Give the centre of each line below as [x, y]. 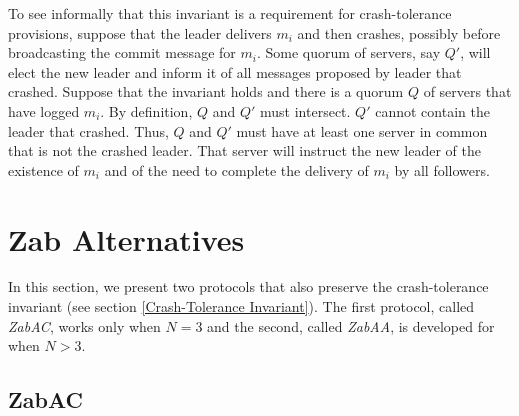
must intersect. [305, 110]
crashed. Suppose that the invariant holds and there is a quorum [206, 91]
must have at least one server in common [362, 130]
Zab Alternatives [126, 238]
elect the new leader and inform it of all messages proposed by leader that [235, 71]
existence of [43, 169]
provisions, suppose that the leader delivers [140, 32]
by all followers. [442, 169]
